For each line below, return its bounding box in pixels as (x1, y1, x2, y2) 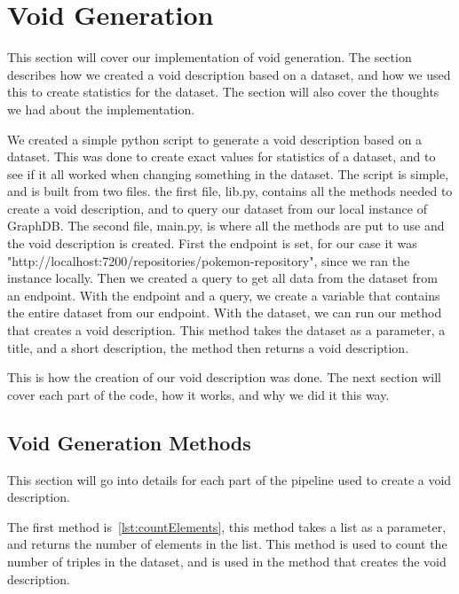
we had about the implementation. (7, 99, 195, 118)
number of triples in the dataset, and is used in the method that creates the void (7, 551, 447, 570)
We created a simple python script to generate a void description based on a (7, 129, 423, 148)
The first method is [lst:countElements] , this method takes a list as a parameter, (7, 517, 447, 535)
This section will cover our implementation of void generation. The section (7, 48, 412, 66)
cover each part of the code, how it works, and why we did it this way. (7, 385, 390, 403)
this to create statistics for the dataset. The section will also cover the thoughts (7, 82, 439, 101)
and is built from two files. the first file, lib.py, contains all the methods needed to (7, 182, 453, 200)
